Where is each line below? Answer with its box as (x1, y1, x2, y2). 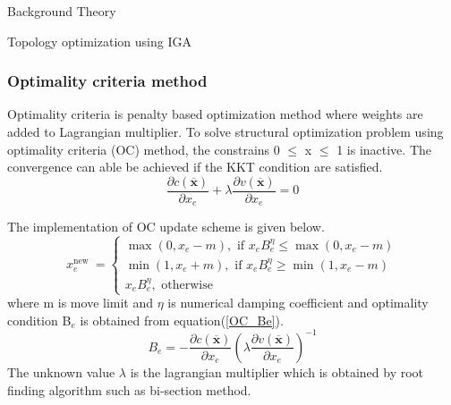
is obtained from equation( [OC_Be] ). (80, 310, 284, 329)
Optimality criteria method (7, 70, 208, 92)
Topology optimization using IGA (7, 31, 191, 50)
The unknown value (7, 362, 115, 381)
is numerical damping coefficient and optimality (167, 293, 429, 312)
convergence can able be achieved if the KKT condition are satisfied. (7, 157, 383, 176)
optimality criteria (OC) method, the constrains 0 (7, 139, 280, 158)
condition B (7, 310, 72, 329)
